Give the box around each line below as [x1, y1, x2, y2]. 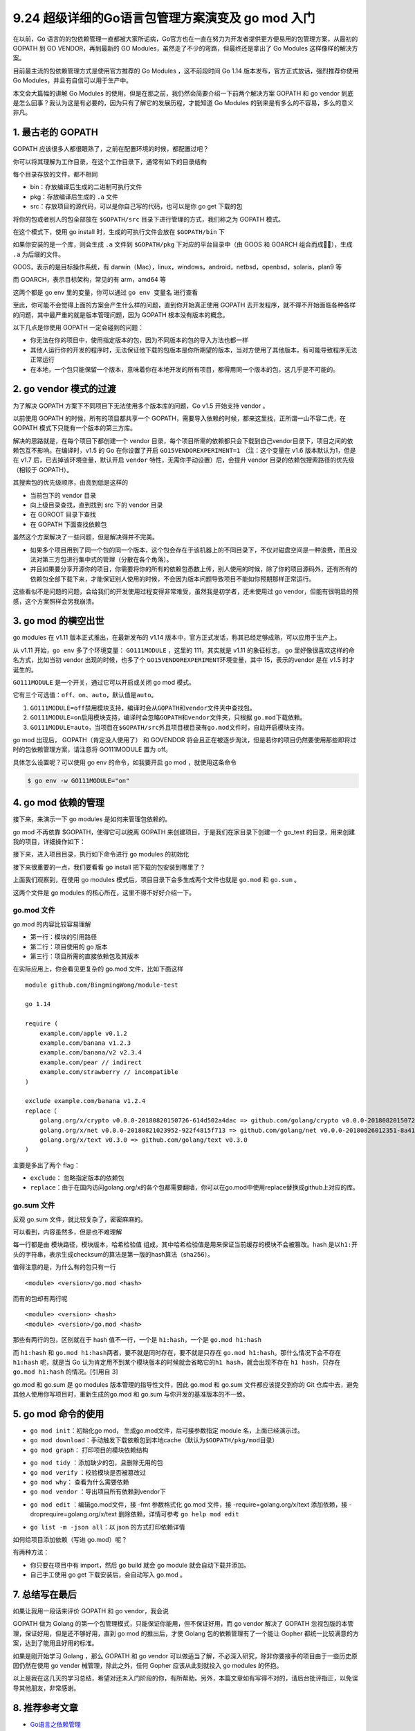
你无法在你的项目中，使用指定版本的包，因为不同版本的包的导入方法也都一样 [30, 336, 248, 344]
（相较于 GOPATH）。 [12, 465, 73, 474]
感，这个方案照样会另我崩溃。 [12, 597, 98, 605]
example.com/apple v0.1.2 [39, 1029, 128, 1037]
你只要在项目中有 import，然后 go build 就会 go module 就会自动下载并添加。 [30, 1561, 250, 1569]
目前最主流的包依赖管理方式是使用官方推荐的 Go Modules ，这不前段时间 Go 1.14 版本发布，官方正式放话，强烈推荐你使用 [12, 66, 359, 75]
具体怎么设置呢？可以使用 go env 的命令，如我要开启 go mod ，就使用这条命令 [12, 758, 237, 766]
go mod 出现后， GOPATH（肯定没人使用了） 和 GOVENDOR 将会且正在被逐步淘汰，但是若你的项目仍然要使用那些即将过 [12, 735, 356, 744]
